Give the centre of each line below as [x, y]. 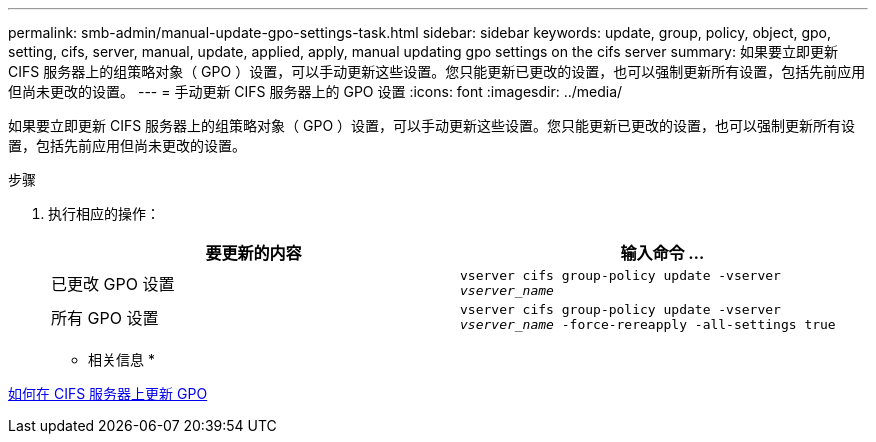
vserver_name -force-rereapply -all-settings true [648, 324]
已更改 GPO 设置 [113, 284]
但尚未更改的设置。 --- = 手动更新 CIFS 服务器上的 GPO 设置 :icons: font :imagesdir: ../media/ [315, 91]
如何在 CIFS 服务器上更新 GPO [108, 393]
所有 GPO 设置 [105, 318]
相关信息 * [121, 359]
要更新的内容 [253, 253]
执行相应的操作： [104, 213]
